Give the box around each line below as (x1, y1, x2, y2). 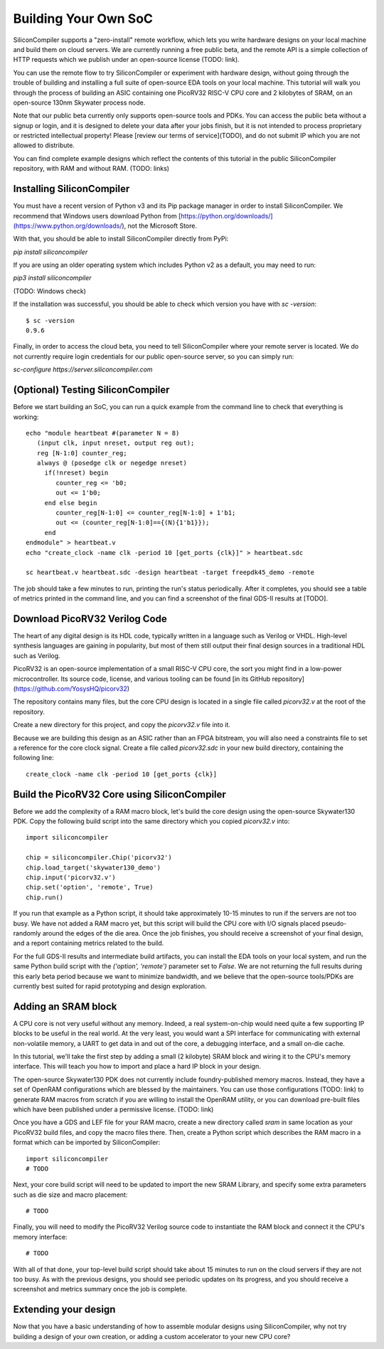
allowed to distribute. (13, 141, 75, 149)
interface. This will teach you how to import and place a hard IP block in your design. (13, 1062, 261, 1071)
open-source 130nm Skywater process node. (13, 98, 146, 107)
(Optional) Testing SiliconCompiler (13, 384, 170, 396)
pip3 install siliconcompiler (13, 274, 92, 282)
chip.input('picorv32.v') (26, 874, 117, 882)
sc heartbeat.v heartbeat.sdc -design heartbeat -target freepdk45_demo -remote (26, 568, 315, 576)
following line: (13, 753, 54, 762)
